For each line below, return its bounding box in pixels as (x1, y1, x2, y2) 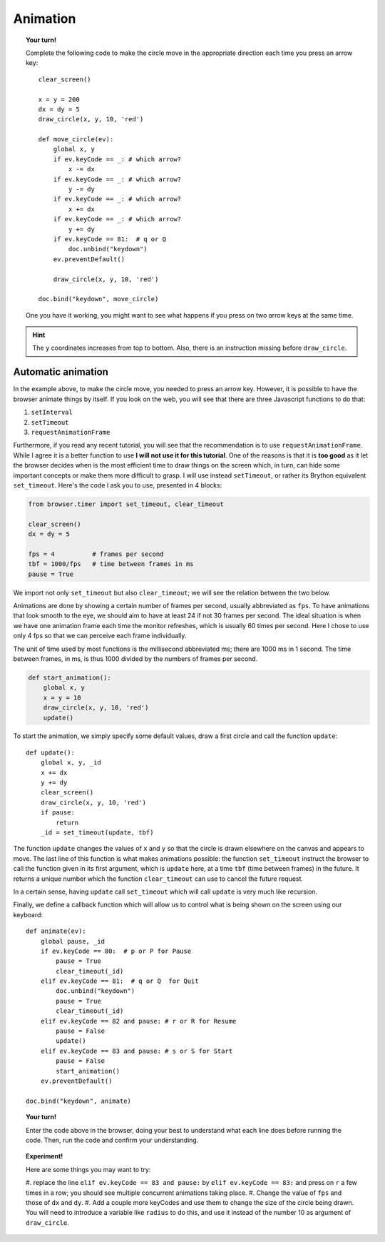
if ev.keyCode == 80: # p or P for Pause (40, 946, 192, 955)
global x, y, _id (40, 759, 101, 767)
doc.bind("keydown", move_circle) (38, 295, 159, 303)
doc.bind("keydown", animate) (26, 1096, 132, 1105)
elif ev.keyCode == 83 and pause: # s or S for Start (40, 1046, 233, 1055)
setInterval (31, 408, 73, 417)
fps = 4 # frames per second (28, 550, 164, 558)
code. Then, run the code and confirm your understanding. (26, 1136, 199, 1144)
